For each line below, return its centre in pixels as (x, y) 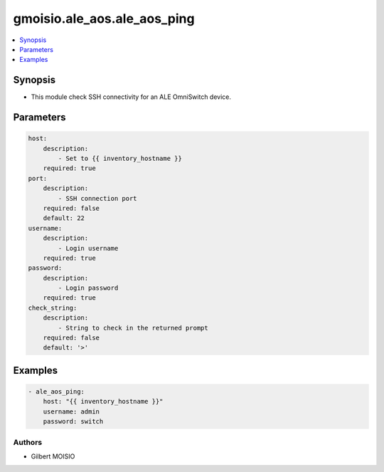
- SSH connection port (98, 198)
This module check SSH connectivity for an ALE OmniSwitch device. (131, 97)
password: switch (73, 421)
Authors (28, 442)
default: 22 (64, 218)
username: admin (71, 411)
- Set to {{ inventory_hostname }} (120, 159)
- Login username (88, 248)
